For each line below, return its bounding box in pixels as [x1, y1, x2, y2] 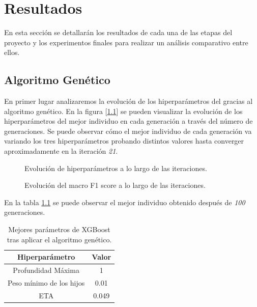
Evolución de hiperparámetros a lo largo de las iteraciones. [24, 162, 207, 173]
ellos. [4, 47, 20, 58]
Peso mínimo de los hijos [8, 277, 85, 288]
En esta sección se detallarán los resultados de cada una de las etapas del [4, 27, 233, 38]
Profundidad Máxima [13, 265, 79, 275]
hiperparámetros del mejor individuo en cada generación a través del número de [4, 116, 253, 126]
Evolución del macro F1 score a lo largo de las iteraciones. [24, 180, 206, 190]
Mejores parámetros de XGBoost [8, 224, 110, 235]
